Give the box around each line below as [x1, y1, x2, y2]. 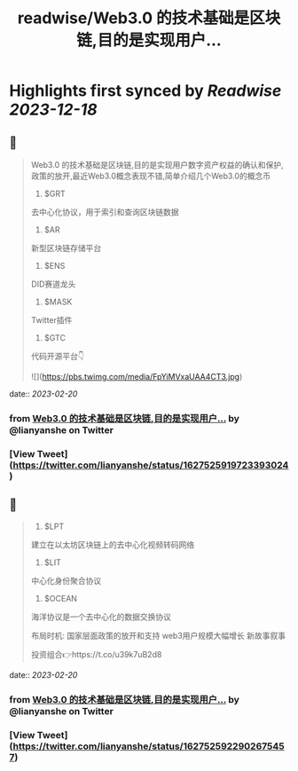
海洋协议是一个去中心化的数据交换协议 [30, 611, 171, 622]
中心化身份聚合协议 [30, 575, 102, 586]
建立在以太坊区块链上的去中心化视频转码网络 [30, 539, 195, 550]
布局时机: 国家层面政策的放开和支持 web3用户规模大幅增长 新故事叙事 [30, 630, 286, 641]
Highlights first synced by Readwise [9, 81, 282, 101]
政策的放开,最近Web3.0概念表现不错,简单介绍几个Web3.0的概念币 [30, 170, 271, 181]
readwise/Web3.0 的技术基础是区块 [17, 8, 281, 28]
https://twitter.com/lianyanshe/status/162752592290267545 [12, 740, 286, 752]
